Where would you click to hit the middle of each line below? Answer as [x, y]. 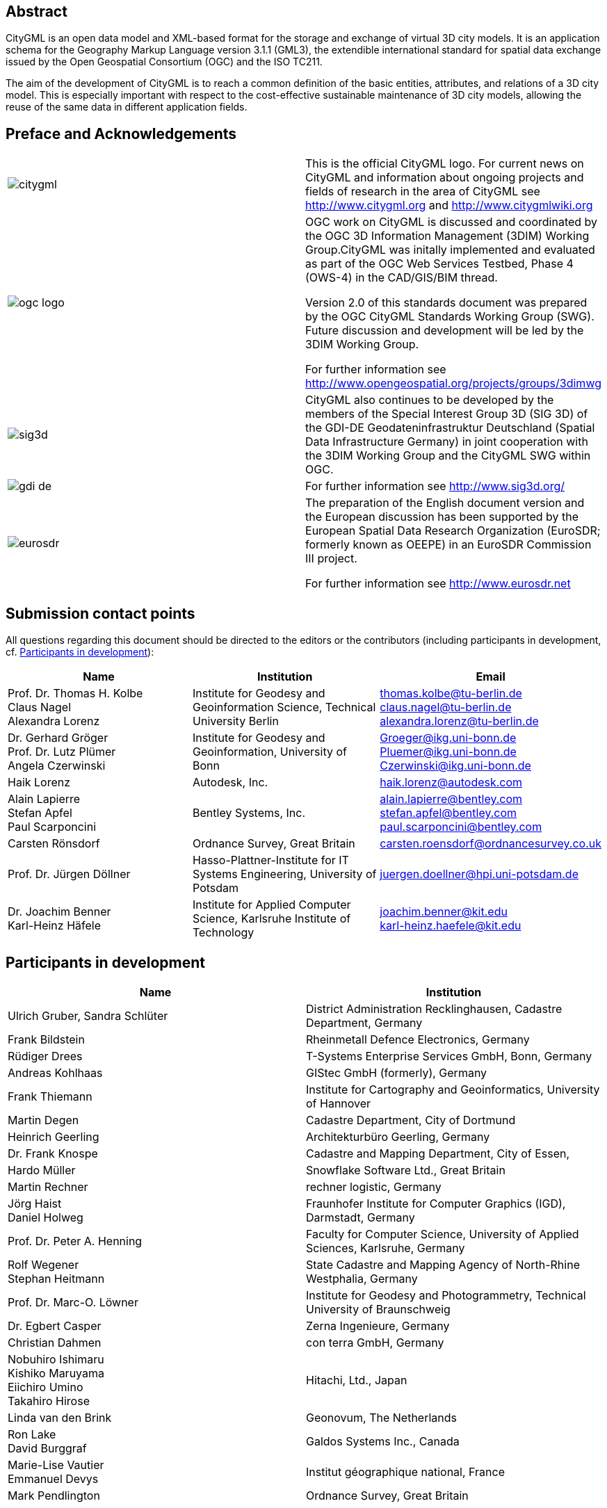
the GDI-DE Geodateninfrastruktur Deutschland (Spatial [450, 428]
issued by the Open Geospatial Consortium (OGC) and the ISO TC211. [164, 62]
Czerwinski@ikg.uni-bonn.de [455, 766]
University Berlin [236, 721]
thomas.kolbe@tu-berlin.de [451, 694]
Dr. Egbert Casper [55, 1325]
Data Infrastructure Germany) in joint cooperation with [447, 442]
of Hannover [339, 1103]
